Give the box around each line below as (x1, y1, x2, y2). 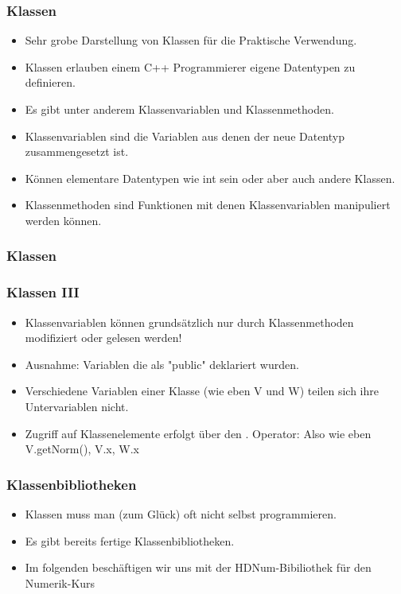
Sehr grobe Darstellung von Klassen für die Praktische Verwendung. (25, 32, 357, 49)
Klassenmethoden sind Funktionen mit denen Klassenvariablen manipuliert (25, 196, 391, 213)
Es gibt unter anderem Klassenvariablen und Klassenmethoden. (25, 101, 334, 117)
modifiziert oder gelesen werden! (25, 329, 182, 346)
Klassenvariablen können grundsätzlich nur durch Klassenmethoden (25, 313, 354, 330)
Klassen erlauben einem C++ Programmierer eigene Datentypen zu (25, 58, 356, 75)
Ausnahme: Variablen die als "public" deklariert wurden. (25, 355, 299, 372)
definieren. (25, 74, 76, 91)
